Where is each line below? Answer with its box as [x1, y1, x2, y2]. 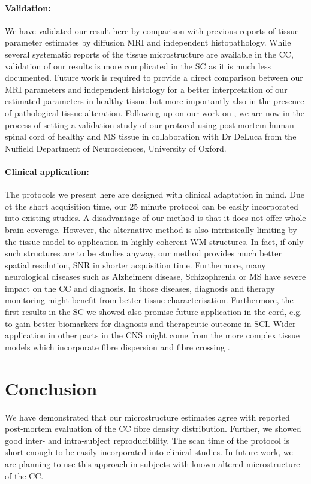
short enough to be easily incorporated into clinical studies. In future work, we [5, 446, 293, 458]
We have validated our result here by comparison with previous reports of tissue [5, 24, 299, 37]
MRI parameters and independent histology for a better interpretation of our [5, 83, 288, 95]
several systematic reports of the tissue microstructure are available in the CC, [5, 47, 294, 60]
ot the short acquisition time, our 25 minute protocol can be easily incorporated [5, 199, 298, 212]
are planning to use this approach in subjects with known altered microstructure [5, 457, 300, 470]
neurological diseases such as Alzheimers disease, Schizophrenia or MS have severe [5, 270, 306, 283]
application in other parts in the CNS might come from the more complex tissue [5, 329, 300, 341]
